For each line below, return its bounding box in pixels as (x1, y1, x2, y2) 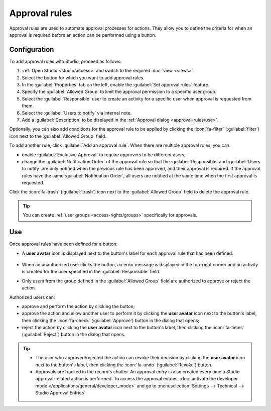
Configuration (9, 45, 54, 54)
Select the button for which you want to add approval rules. (22, 74, 145, 80)
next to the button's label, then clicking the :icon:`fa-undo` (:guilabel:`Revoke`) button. (35, 362, 213, 368)
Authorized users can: (9, 294, 55, 300)
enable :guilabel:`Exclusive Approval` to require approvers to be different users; (22, 151, 186, 158)
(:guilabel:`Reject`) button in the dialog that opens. (22, 332, 125, 338)
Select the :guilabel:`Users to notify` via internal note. (22, 110, 132, 116)
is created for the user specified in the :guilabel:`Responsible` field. (22, 269, 161, 275)
